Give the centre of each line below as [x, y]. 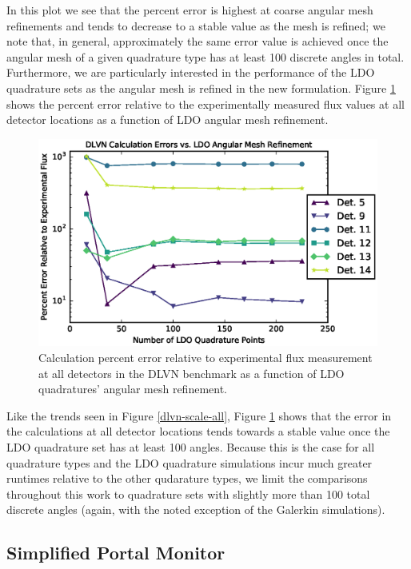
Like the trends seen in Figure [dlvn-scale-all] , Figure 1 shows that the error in [199, 415]
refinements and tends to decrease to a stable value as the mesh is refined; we [196, 25]
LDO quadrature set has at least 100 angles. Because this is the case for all [191, 446]
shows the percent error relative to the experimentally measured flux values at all [205, 103]
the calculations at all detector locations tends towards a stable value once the [198, 431]
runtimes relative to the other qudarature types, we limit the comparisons [187, 478]
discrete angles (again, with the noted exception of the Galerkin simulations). [196, 509]
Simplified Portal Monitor [116, 553]
